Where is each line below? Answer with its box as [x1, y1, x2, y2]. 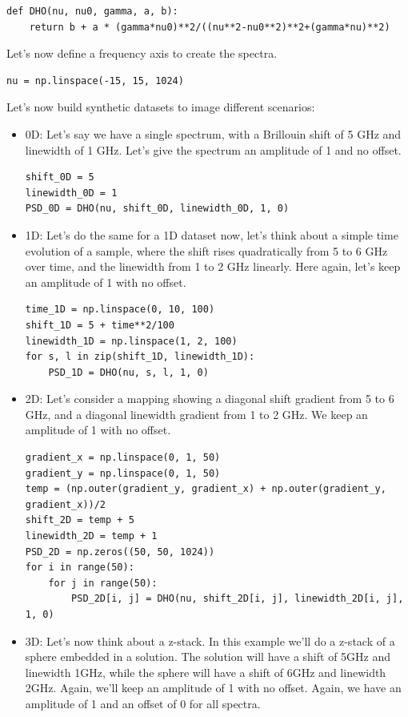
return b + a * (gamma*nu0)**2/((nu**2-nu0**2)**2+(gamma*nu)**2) [29, 21, 390, 33]
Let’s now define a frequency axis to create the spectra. [6, 45, 278, 62]
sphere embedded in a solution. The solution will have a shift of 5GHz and [25, 648, 391, 665]
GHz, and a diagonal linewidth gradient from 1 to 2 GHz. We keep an [25, 405, 368, 422]
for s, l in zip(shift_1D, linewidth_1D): [25, 351, 255, 363]
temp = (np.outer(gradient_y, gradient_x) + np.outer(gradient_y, [25, 483, 386, 495]
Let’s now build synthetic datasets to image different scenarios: [6, 99, 315, 115]
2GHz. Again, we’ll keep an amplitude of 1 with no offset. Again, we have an [25, 679, 402, 696]
